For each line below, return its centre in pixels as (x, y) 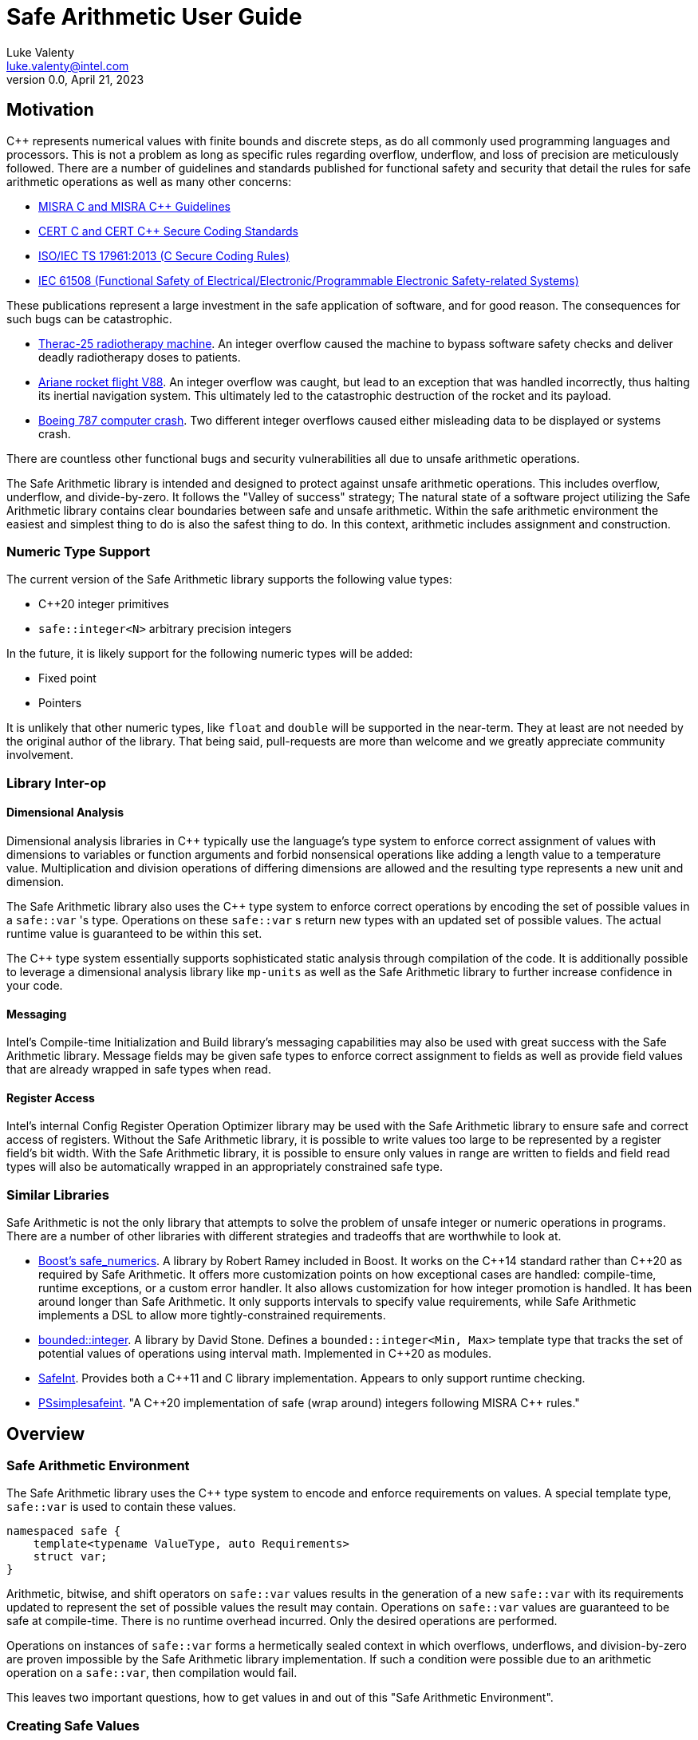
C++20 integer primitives (104, 604)
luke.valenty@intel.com (68, 65)
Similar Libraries (58, 1194)
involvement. (40, 755)
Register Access (51, 1097)
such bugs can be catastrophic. (89, 318)
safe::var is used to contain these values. (121, 1507)
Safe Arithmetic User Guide (154, 17)
